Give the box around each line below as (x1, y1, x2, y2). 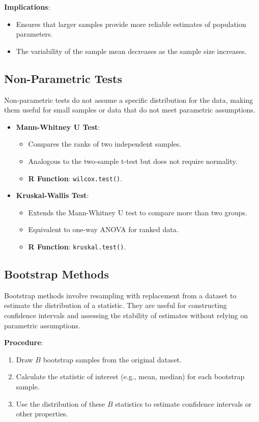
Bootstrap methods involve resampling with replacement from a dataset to (4, 290, 237, 300)
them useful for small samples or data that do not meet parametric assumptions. (4, 104, 255, 115)
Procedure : (4, 337, 43, 348)
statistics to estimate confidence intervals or (115, 398, 252, 409)
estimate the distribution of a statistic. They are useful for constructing (4, 300, 227, 311)
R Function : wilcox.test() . (28, 173, 123, 183)
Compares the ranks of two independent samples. (28, 138, 182, 149)
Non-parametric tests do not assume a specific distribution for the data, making (4, 94, 253, 105)
